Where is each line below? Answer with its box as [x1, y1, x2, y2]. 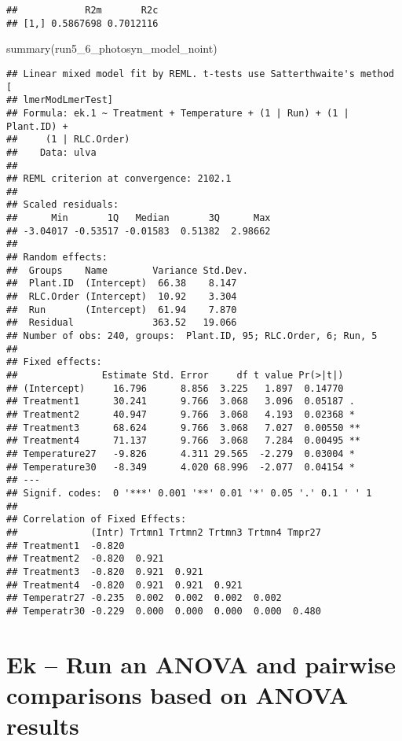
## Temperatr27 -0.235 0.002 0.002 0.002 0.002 [6, 592, 282, 604]
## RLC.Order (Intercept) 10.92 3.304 [6, 291, 237, 303]
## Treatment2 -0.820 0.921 [6, 553, 164, 565]
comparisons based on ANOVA [6, 678, 349, 710]
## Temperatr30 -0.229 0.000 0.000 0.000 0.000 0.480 [6, 605, 321, 617]
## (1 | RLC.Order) [6, 134, 130, 146]
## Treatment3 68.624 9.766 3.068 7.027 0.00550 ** [6, 422, 361, 433]
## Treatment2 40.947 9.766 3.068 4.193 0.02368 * [6, 408, 355, 420]
